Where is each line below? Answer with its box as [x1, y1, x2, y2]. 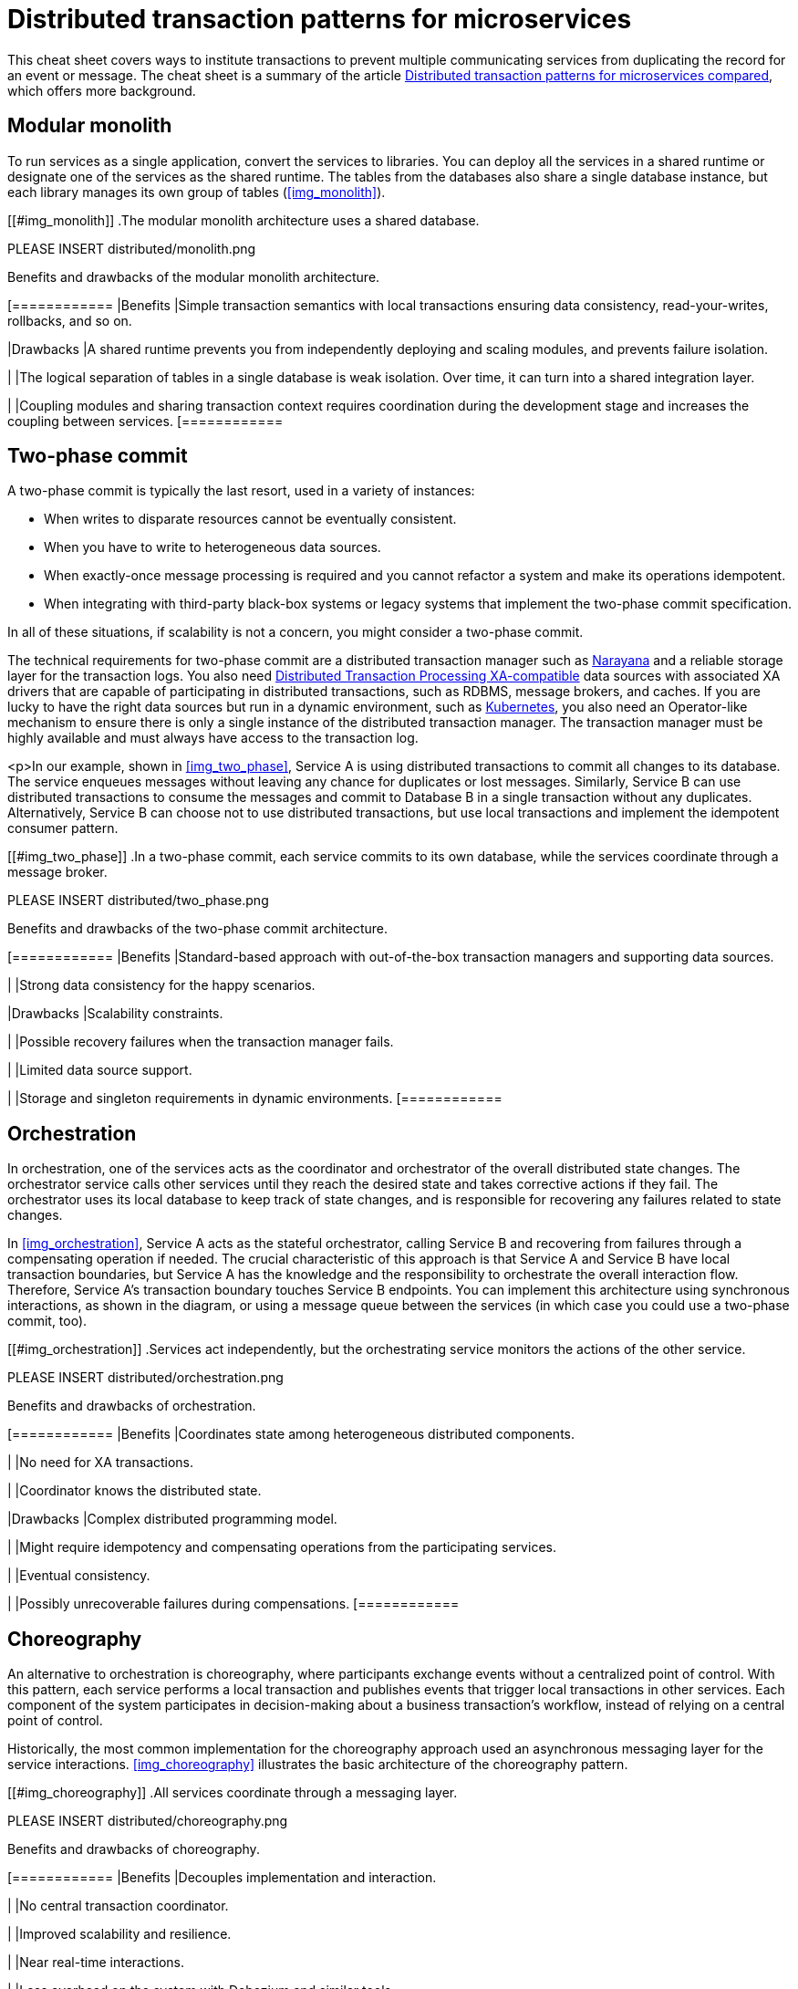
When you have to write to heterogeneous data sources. [44, 539, 381, 556]
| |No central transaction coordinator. [7, 1898, 229, 1914]
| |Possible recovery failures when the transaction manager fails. [7, 1034, 394, 1050]
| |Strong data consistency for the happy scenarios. [7, 977, 316, 994]
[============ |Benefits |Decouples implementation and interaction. [7, 1869, 437, 1886]
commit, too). [7, 1313, 88, 1329]
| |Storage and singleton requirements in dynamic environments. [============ [7, 1090, 503, 1107]
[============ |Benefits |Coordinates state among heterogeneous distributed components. [7, 1426, 575, 1442]
